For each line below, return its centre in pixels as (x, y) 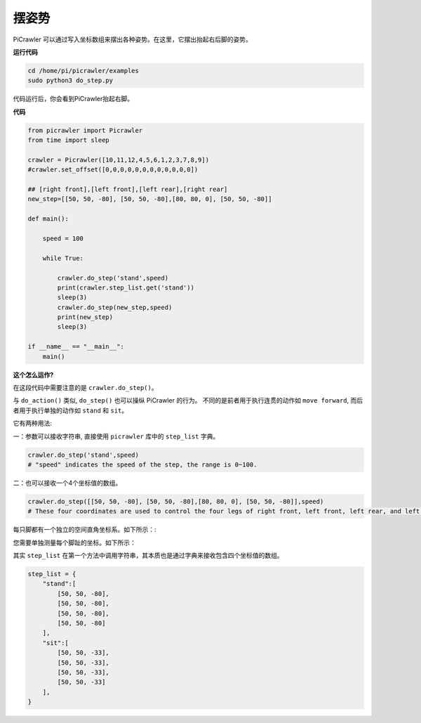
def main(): (48, 219)
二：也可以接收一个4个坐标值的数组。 (67, 483)
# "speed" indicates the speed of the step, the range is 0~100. (142, 464)
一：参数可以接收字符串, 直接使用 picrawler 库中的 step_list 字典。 (116, 436)
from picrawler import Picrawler (85, 130)
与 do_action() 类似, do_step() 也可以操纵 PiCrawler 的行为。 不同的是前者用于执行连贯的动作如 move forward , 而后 (188, 400)
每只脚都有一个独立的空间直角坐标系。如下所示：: (85, 530)
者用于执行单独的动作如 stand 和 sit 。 (71, 410)
